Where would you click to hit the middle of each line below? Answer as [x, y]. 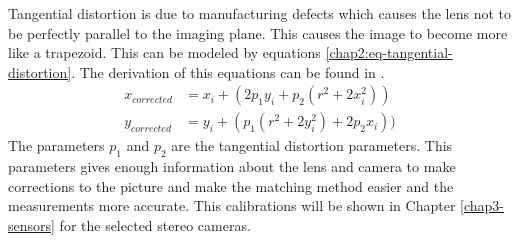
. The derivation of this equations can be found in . [228, 71]
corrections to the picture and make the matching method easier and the [231, 185]
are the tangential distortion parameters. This [312, 145]
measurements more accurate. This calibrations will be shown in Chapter [232, 205]
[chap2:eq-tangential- [389, 52]
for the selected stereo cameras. [155, 225]
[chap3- [482, 205]
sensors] [31, 225]
